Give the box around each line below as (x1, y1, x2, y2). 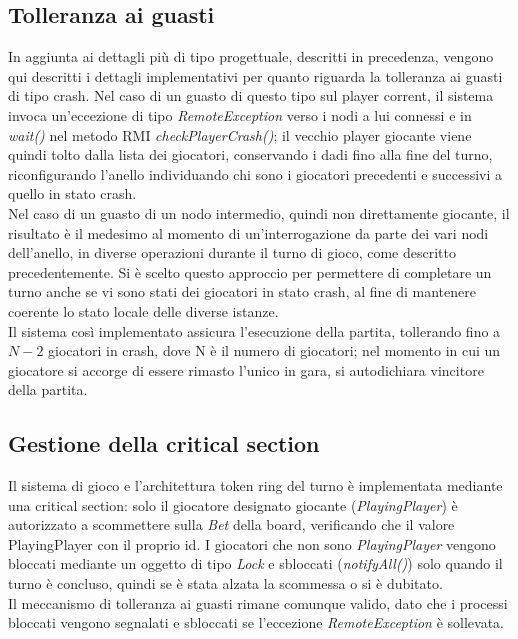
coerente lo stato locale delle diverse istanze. (8, 300, 279, 321)
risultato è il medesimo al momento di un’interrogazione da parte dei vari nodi (8, 222, 489, 243)
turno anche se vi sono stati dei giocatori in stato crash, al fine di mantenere (8, 281, 476, 302)
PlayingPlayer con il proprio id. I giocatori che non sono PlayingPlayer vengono (8, 533, 496, 554)
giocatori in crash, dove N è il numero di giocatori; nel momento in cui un (48, 340, 501, 361)
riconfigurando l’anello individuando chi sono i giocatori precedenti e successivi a (8, 163, 503, 184)
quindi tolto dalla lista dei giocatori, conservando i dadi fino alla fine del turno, (8, 144, 493, 165)
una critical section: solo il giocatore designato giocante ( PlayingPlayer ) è (8, 494, 458, 515)
